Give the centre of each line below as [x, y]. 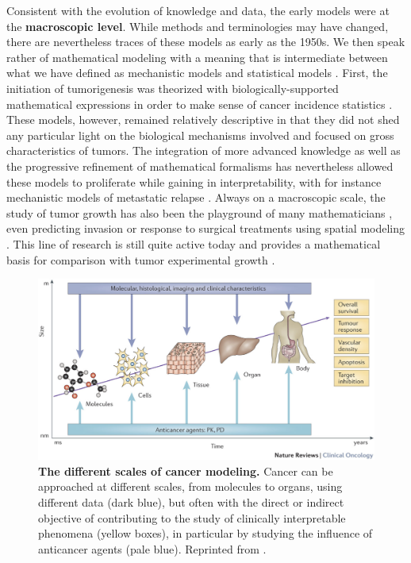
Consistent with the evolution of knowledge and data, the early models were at [198, 10]
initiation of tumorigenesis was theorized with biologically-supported [173, 88]
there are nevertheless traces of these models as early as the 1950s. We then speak [206, 42]
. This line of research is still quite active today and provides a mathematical [194, 243]
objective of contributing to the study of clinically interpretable [192, 517]
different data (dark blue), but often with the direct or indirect [191, 502]
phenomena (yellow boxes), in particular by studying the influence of [205, 533]
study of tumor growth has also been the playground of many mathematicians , [200, 212]
